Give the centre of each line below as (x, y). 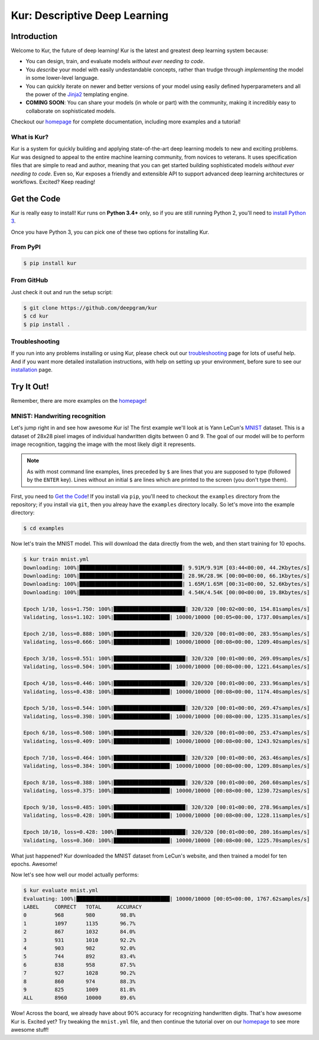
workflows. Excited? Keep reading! (53, 182)
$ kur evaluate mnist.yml (61, 891)
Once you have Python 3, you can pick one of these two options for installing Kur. (110, 232)
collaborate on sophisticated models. (71, 111)
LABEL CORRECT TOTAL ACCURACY (82, 907)
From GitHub (30, 281)
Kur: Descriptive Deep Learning (89, 15)
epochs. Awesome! (34, 864)
